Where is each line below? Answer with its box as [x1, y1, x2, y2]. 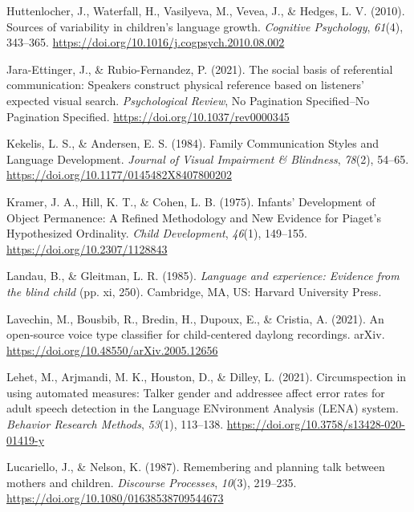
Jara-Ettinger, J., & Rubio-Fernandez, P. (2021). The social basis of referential [6, 60, 393, 77]
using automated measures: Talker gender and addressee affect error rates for [6, 384, 385, 400]
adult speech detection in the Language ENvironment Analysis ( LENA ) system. [6, 400, 399, 417]
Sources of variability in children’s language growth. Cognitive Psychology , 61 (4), [6, 18, 404, 35]
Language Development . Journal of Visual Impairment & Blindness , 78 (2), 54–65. [6, 150, 409, 167]
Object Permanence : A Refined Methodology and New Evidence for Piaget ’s [6, 209, 381, 226]
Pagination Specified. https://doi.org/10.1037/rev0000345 [6, 108, 290, 124]
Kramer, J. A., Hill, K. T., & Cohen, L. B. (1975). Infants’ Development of [6, 193, 375, 209]
